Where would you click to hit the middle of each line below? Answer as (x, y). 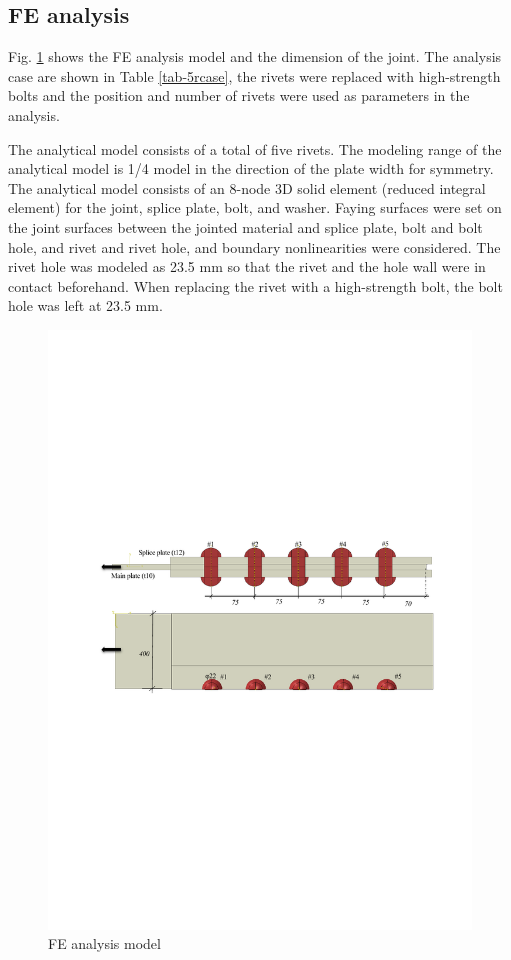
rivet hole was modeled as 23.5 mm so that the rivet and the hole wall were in (247, 266)
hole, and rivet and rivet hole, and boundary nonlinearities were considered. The (254, 246)
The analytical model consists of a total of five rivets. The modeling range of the (255, 148)
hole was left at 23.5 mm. (85, 305)
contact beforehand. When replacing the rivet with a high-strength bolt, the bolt (255, 285)
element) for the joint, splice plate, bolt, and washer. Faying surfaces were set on (255, 207)
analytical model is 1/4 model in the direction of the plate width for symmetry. (251, 168)
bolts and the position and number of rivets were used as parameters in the (239, 95)
